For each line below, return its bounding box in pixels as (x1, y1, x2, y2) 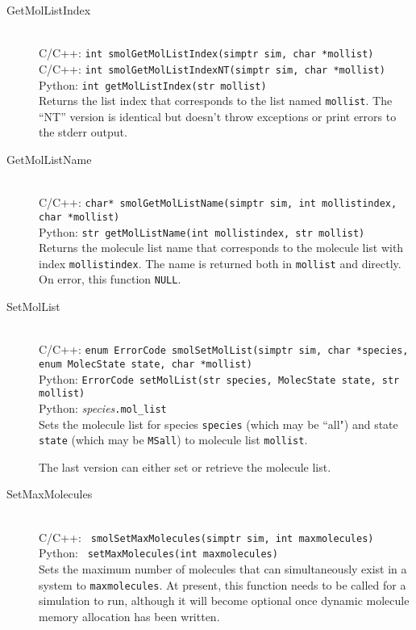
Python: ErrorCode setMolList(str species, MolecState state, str (39, 370, 400, 387)
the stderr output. (39, 124, 127, 141)
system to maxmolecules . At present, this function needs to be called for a (39, 576, 406, 593)
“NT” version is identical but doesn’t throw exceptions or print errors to (39, 107, 397, 124)
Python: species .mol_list (39, 399, 167, 416)
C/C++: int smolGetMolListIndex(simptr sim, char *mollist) (39, 44, 374, 61)
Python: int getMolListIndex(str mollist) (39, 76, 267, 93)
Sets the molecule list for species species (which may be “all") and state (39, 415, 398, 432)
